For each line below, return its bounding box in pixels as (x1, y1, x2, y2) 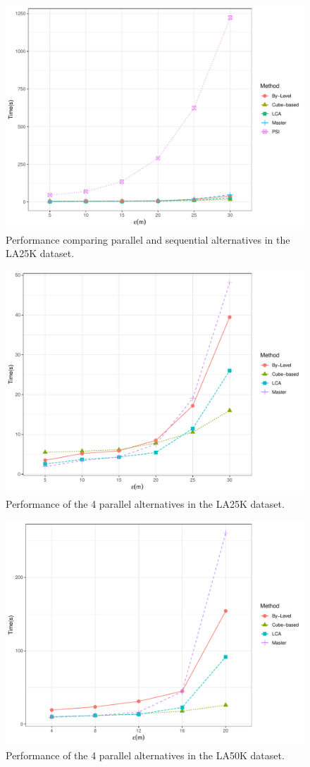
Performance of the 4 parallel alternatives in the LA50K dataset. (6, 747, 285, 762)
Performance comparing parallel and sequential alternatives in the (6, 232, 290, 247)
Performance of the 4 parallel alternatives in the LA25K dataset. (6, 497, 285, 511)
